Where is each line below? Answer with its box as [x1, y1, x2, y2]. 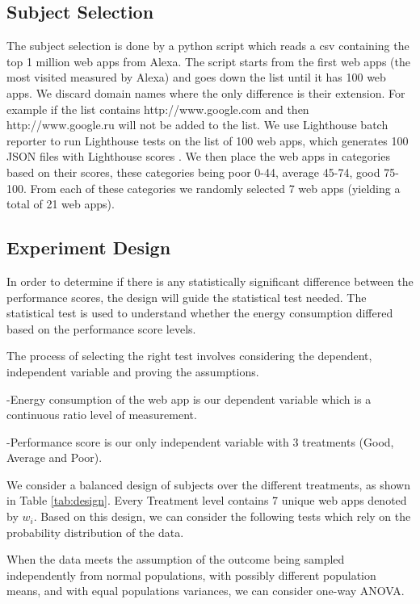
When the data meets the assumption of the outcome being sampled [6, 551, 345, 568]
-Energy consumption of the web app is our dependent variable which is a [6, 390, 372, 407]
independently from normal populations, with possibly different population [6, 566, 376, 583]
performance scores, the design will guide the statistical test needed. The [6, 288, 367, 305]
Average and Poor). [6, 449, 103, 466]
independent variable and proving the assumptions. [6, 363, 259, 380]
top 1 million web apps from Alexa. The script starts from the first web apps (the [6, 52, 410, 69]
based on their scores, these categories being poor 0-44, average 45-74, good [6, 163, 380, 180]
